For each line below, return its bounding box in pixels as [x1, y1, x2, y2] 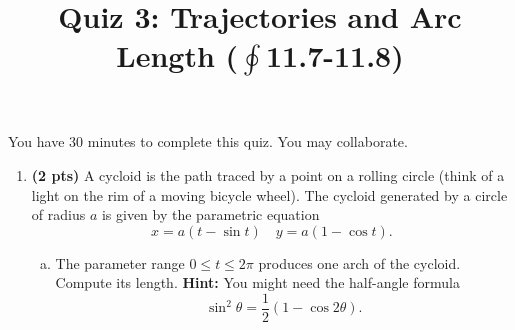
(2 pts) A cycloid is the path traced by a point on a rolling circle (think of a [31, 164, 505, 185]
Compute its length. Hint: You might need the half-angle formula [55, 272, 460, 293]
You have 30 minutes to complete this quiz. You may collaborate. [8, 131, 408, 152]
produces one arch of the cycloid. [258, 252, 461, 273]
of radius [31, 204, 86, 225]
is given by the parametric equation [101, 204, 320, 225]
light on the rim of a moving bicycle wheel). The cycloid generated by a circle [31, 184, 508, 205]
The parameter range [55, 252, 185, 273]
